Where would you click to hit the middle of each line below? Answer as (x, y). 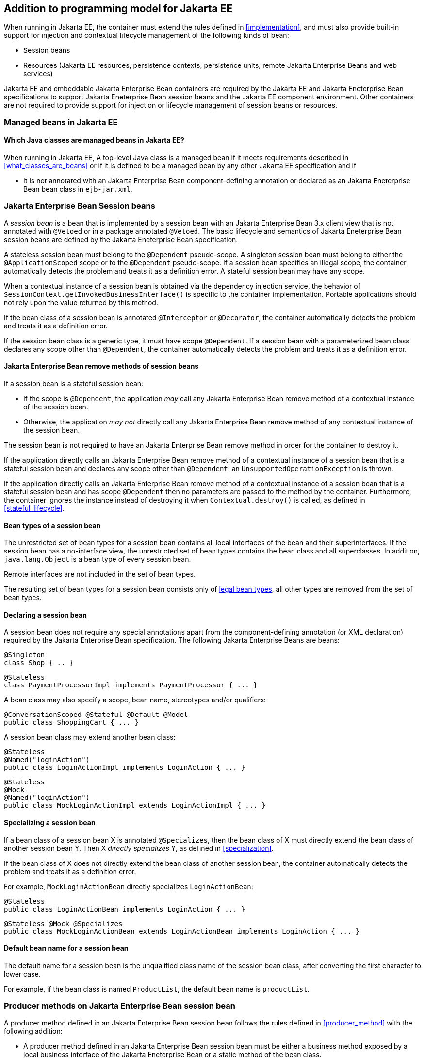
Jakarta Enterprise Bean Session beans (80, 206)
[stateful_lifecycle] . (34, 508)
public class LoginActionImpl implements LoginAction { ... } (125, 768)
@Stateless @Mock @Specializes (63, 923)
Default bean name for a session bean (66, 948)
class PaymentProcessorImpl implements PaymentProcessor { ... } (131, 685)
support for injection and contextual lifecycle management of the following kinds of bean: (147, 35)
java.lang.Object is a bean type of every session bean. (98, 559)
